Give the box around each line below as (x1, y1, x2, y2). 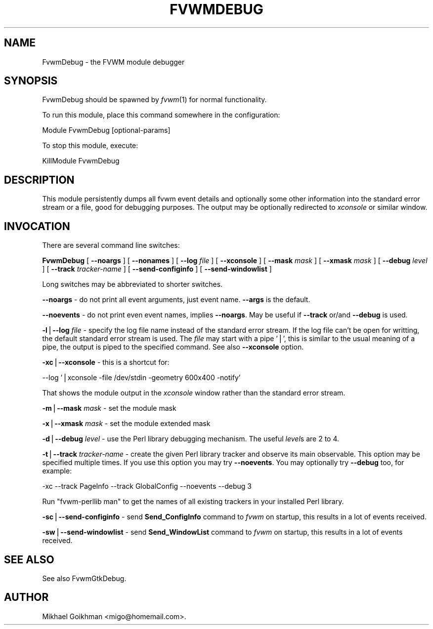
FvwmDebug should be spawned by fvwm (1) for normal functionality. (42, 95, 267, 104)
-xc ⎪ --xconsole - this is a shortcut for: (42, 358, 170, 367)
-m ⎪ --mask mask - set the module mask (42, 404, 176, 413)
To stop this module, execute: (42, 141, 138, 150)
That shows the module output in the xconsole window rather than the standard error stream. (42, 389, 346, 397)
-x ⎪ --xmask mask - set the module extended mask (42, 419, 211, 428)
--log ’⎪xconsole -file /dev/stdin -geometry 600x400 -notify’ (42, 373, 241, 382)
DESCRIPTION (4, 173, 75, 186)
